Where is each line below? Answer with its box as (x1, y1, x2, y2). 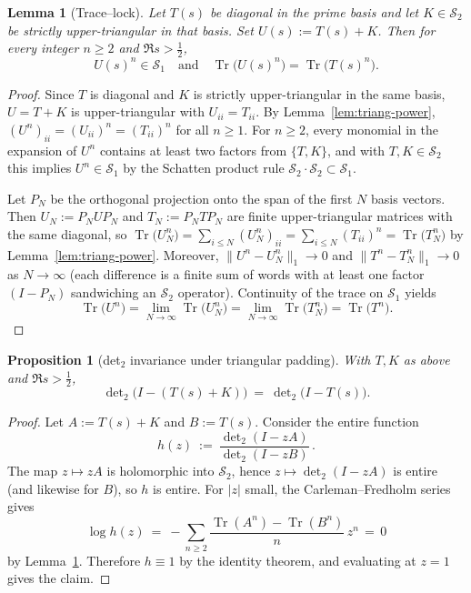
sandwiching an (71, 283, 156, 302)
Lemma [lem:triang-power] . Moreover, (7, 245, 219, 264)
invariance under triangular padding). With (130, 349, 371, 368)
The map (7, 461, 58, 480)
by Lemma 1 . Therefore (7, 550, 141, 569)
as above (403, 349, 450, 368)
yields (405, 283, 436, 302)
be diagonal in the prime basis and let (210, 3, 419, 21)
